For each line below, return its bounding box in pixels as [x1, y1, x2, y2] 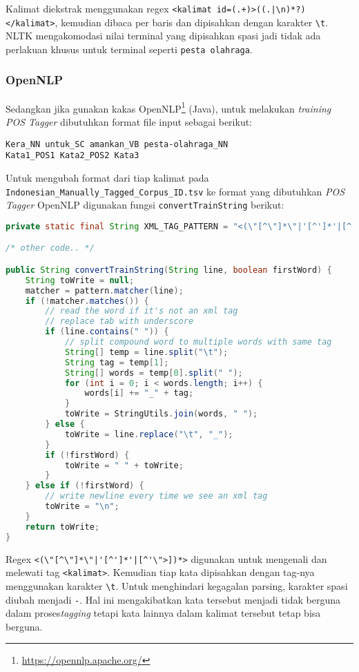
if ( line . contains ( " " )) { [45, 327, 169, 337]
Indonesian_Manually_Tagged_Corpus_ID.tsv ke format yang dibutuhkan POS [6, 184, 345, 198]
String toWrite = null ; [25, 275, 135, 285]
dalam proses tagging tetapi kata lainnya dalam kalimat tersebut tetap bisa [6, 606, 321, 620]
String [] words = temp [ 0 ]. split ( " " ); [64, 367, 243, 378]
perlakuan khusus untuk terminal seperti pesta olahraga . [6, 41, 253, 56]
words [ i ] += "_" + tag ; [84, 388, 194, 399]
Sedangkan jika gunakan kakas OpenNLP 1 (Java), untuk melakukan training [6, 99, 331, 115]
